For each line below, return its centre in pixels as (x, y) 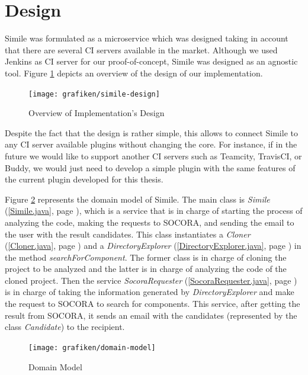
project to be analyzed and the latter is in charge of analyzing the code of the (146, 269)
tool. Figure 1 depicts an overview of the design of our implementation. (134, 73)
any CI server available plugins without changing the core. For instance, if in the (151, 144)
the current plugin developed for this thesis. (84, 179)
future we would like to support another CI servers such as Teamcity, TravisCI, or (153, 156)
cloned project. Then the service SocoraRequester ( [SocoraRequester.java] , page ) (151, 280)
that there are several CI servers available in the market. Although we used (141, 49)
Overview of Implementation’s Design (97, 113)
